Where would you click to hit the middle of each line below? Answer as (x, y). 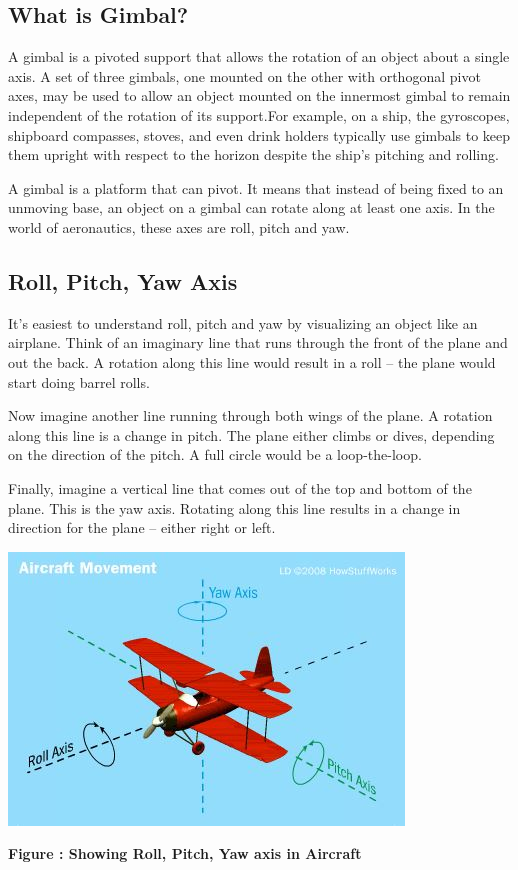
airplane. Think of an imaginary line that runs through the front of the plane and (258, 342)
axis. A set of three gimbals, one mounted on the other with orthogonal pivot (244, 75)
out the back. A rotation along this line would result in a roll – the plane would (252, 361)
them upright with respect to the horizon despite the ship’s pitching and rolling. (253, 154)
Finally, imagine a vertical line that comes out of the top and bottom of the (240, 487)
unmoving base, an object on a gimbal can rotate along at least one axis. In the (251, 207)
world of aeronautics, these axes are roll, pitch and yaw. (179, 226)
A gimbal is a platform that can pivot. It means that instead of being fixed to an (256, 187)
